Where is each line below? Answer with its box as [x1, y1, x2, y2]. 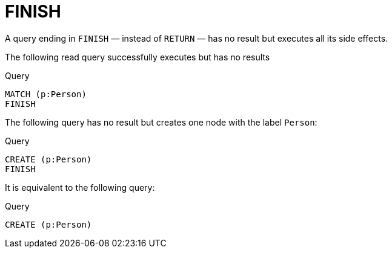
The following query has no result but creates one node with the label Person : [5, 117, 317, 127]
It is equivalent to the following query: [5, 182, 155, 193]
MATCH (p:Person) [5, 89, 87, 99]
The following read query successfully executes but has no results [5, 51, 270, 62]
